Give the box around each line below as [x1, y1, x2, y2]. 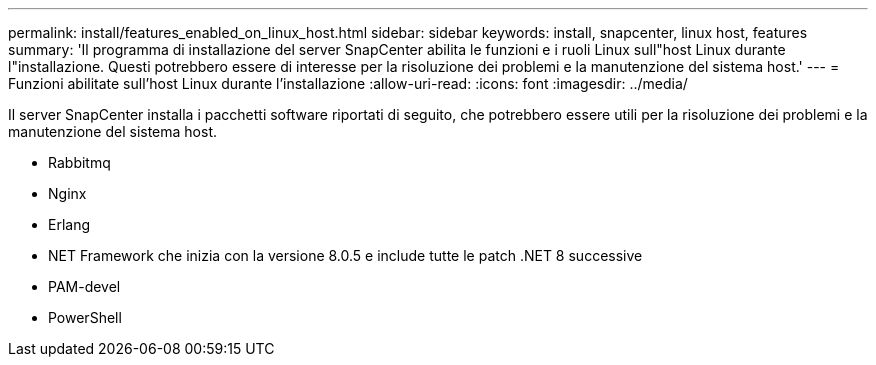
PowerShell [48, 309, 122, 326]
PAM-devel [48, 278, 121, 295]
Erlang [48, 216, 91, 233]
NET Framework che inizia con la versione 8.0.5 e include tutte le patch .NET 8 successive [48, 247, 643, 264]
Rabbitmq [48, 154, 111, 171]
